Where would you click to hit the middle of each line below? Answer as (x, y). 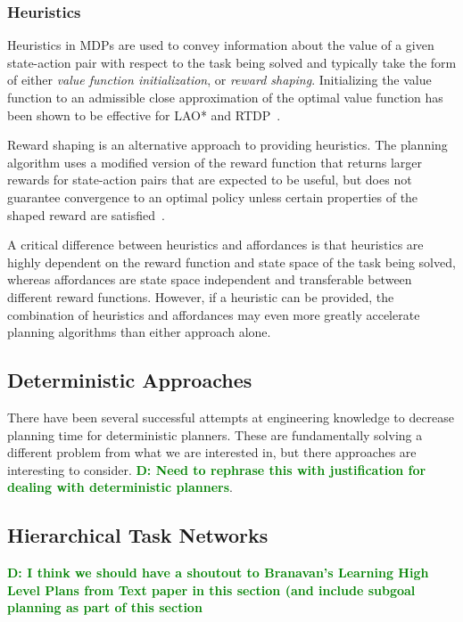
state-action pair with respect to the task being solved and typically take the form (232, 62)
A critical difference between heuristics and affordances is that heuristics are (215, 245)
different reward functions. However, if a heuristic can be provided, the (201, 296)
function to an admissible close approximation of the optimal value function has (225, 97)
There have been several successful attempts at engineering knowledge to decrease (231, 417)
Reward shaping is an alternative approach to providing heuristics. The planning (227, 145)
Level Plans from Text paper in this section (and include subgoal (211, 589)
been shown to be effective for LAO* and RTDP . (144, 115)
